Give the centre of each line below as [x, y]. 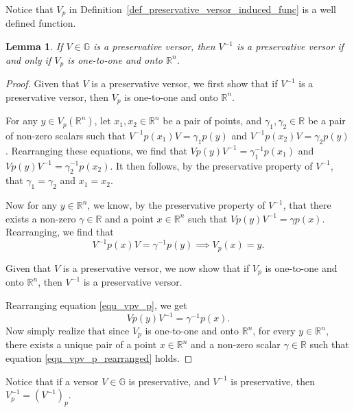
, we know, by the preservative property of [176, 205]
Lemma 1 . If [34, 46]
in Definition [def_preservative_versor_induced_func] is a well [202, 9]
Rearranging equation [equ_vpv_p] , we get [96, 305]
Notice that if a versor [52, 381]
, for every [274, 330]
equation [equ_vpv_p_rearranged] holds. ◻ [99, 358]
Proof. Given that [43, 83]
